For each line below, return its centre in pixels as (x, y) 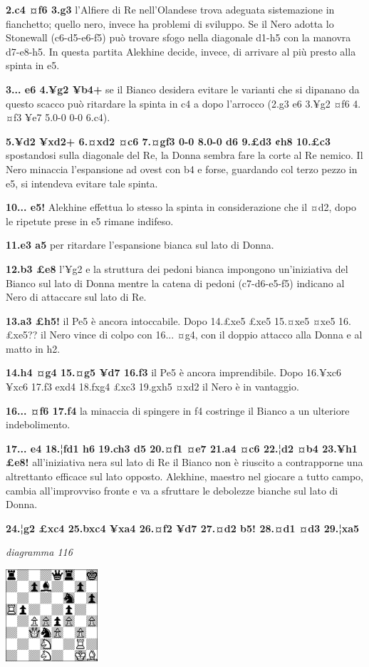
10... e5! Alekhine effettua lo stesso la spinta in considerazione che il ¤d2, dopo (181, 207)
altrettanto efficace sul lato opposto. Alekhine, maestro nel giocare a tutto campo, (184, 476)
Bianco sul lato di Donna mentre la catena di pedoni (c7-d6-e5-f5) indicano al (175, 283)
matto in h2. (33, 348)
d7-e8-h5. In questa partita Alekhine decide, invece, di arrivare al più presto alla (181, 51)
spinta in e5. (33, 65)
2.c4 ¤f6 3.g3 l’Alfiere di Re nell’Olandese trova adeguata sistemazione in (170, 9)
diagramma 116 (39, 552)
